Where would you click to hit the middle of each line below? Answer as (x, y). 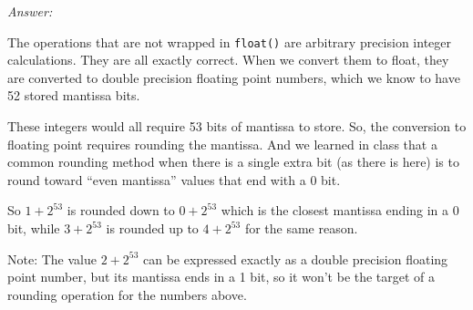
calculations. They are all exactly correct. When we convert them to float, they (228, 60)
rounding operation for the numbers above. (127, 294)
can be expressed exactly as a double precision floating (296, 258)
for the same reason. (301, 228)
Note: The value (52, 258)
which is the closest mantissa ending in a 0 (340, 210)
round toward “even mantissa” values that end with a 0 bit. (174, 179)
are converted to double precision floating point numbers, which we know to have (234, 77)
